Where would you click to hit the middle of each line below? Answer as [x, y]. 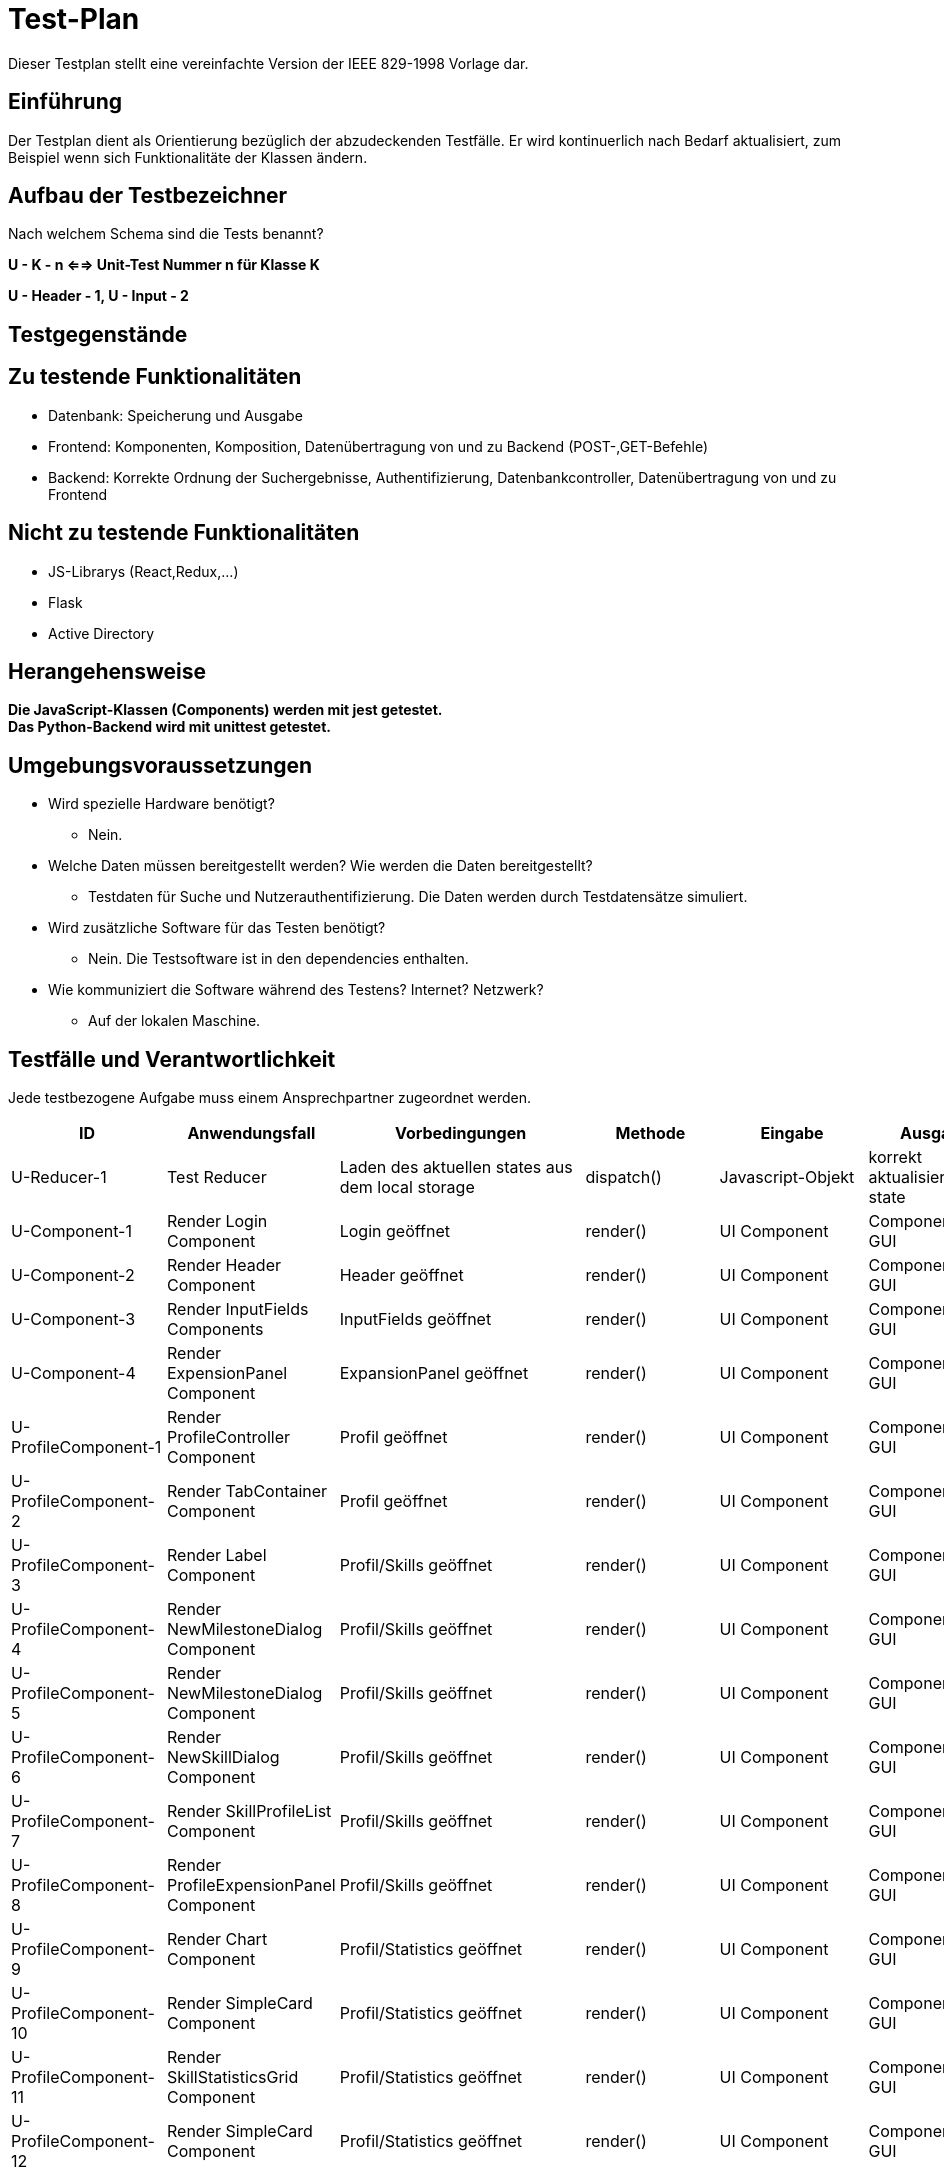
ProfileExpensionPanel [251, 1885]
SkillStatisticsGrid [232, 2077]
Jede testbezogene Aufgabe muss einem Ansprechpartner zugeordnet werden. [270, 1098]
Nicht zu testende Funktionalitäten [184, 533]
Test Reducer [216, 1177]
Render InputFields [237, 1309]
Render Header [223, 1265]
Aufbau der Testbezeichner [148, 196]
